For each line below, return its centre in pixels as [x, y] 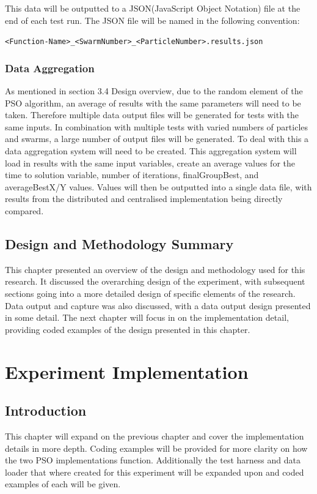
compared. [24, 211]
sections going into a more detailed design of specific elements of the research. [150, 293]
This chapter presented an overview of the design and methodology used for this [155, 269]
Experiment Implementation [127, 371]
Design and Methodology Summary [119, 243]
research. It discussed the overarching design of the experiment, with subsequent [155, 281]
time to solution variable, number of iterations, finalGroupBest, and [132, 175]
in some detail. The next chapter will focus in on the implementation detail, [147, 317]
